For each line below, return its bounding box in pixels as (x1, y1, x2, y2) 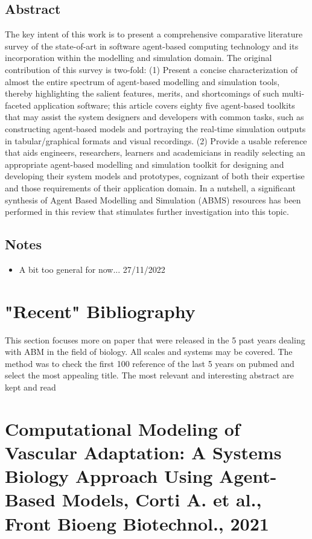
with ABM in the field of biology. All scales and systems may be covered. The (5, 345, 293, 358)
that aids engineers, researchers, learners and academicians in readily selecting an (5, 146, 305, 159)
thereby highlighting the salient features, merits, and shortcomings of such (5, 87, 279, 100)
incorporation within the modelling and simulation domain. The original (5, 51, 272, 64)
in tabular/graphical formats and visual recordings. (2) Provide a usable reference (5, 134, 307, 147)
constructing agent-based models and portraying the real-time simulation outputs (5, 122, 306, 135)
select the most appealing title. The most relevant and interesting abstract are (5, 369, 294, 381)
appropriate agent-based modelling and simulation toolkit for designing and (5, 158, 284, 170)
